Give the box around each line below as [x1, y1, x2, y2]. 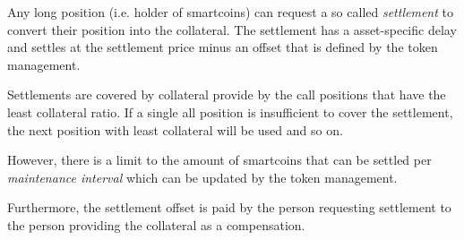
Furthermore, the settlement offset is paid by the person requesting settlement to [7, 198, 451, 217]
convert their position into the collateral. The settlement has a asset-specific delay [7, 20, 457, 39]
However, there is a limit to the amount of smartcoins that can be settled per [7, 150, 432, 169]
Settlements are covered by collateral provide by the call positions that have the [7, 85, 446, 104]
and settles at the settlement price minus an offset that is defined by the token [7, 38, 438, 56]
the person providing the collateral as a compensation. [7, 215, 305, 234]
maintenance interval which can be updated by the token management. [7, 167, 398, 186]
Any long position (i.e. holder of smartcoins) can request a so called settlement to [7, 3, 453, 21]
